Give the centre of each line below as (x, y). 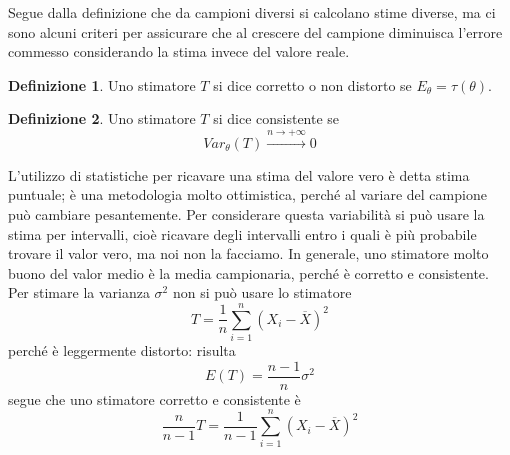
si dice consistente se (276, 118)
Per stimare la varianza (79, 292)
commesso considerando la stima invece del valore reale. (179, 51)
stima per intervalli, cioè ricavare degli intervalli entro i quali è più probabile (242, 233)
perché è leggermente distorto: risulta (122, 350)
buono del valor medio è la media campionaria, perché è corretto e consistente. (248, 272)
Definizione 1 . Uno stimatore (102, 84)
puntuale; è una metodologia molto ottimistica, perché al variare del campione (247, 194)
